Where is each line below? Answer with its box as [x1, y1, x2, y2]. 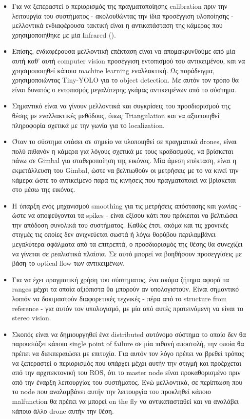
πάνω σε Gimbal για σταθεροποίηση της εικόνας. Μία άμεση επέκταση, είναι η [12, 155, 237, 166]
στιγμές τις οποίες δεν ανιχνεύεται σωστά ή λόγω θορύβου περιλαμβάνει [12, 229, 216, 239]
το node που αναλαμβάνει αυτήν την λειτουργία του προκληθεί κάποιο [12, 386, 211, 397]
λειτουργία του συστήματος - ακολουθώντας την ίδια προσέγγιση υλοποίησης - [12, 10, 233, 21]
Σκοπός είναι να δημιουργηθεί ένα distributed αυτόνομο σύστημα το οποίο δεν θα [12, 329, 246, 339]
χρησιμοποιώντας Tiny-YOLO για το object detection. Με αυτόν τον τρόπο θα [12, 75, 239, 85]
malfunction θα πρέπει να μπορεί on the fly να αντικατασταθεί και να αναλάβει [12, 396, 239, 406]
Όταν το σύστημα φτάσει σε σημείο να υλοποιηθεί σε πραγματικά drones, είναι [12, 136, 237, 147]
